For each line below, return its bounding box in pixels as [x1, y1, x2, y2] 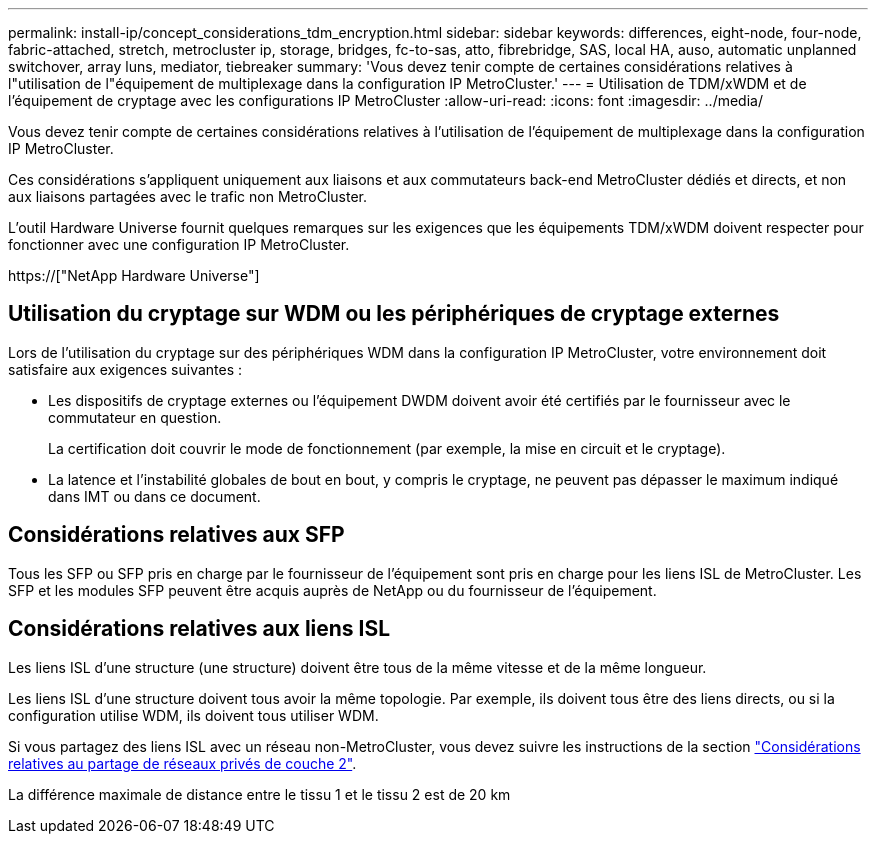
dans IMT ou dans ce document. [48, 487, 261, 505]
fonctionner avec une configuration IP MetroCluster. [8, 236, 350, 253]
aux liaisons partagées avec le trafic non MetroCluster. [8, 188, 368, 205]
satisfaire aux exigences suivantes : [8, 360, 243, 378]
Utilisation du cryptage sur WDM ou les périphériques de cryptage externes [8, 301, 780, 327]
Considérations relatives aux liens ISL [8, 616, 391, 642]
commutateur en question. [48, 408, 222, 426]
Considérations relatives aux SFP [8, 522, 345, 548]
